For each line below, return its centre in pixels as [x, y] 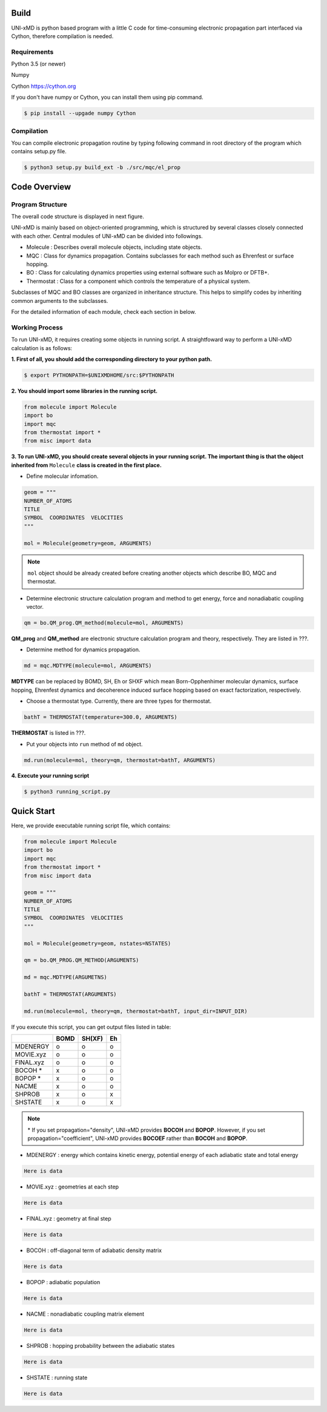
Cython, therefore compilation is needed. [62, 36]
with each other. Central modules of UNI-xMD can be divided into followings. [107, 236]
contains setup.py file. [39, 151]
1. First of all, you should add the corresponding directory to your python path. [111, 359]
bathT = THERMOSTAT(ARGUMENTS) [71, 994]
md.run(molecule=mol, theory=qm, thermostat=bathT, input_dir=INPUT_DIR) [136, 1011]
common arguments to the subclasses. [60, 300]
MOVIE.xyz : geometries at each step [73, 1187]
